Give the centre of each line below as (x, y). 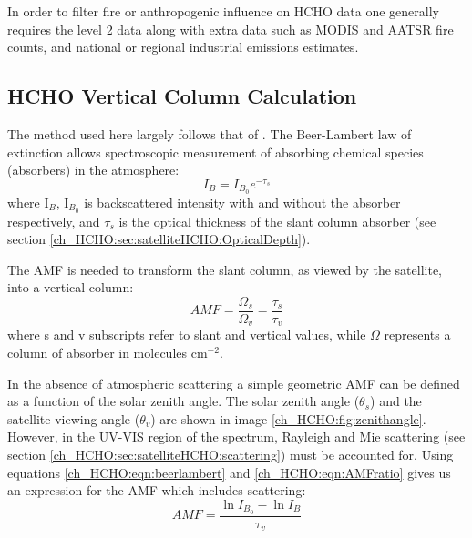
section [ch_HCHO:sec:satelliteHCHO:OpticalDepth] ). (159, 239)
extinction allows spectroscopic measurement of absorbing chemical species (215, 152)
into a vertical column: (71, 287)
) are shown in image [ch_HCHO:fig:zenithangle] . (288, 418)
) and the (396, 401)
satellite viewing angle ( (74, 418)
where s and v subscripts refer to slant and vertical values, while (187, 335)
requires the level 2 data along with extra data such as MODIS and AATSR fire (231, 29)
